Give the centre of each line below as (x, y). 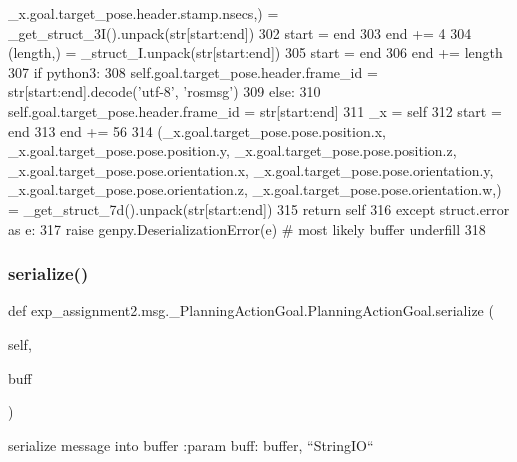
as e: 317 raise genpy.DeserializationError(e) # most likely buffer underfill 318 (247, 228)
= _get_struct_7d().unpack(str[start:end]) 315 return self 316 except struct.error (259, 208)
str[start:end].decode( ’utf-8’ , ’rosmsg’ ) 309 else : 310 (164, 91)
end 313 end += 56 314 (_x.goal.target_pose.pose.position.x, (197, 130)
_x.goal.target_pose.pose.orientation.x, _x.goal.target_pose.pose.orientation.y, (251, 169)
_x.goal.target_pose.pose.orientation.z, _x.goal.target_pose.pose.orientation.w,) (255, 189)
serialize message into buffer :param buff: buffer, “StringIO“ (191, 444)
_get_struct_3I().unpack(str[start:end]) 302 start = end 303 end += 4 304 (240, 32)
